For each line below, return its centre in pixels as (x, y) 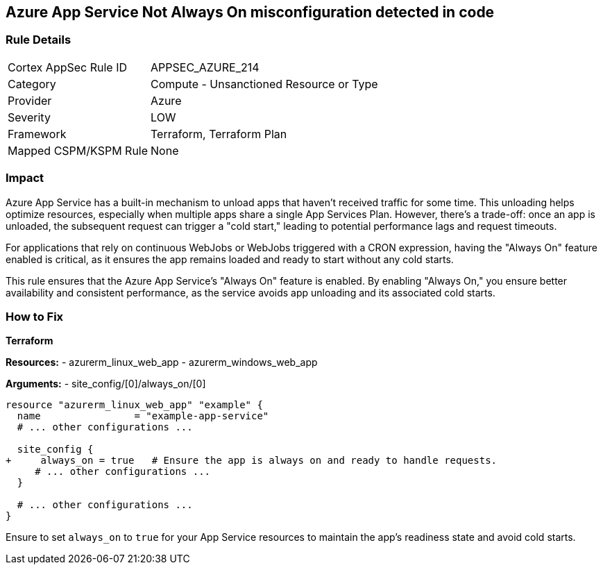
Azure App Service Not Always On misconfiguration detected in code (250, 12)
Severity (29, 117)
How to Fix (35, 316)
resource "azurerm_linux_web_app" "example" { (134, 405)
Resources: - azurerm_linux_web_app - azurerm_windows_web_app (162, 362)
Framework (37, 134)
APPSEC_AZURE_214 (205, 67)
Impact (25, 178)
